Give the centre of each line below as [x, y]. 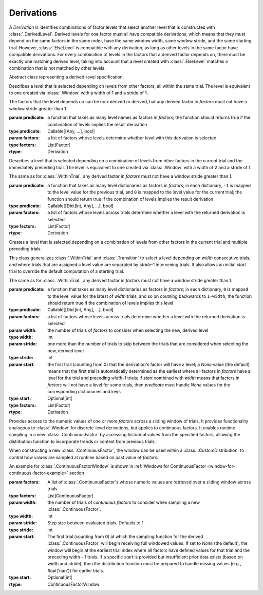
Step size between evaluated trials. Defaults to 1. [96, 523]
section [77, 473]
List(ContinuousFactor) [70, 496]
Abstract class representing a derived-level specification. [66, 77]
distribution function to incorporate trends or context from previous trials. [82, 441]
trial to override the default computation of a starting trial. [66, 271]
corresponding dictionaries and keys [84, 392]
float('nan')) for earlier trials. [76, 571]
